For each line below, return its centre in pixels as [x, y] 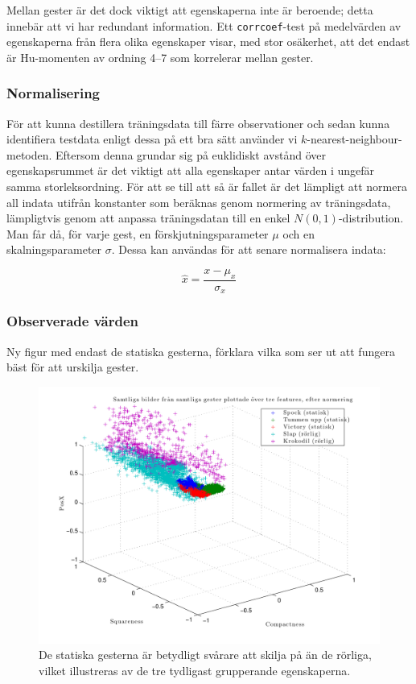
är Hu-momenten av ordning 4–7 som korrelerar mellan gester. [160, 57]
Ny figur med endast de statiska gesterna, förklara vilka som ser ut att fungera [201, 351]
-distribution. [371, 218]
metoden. [29, 154]
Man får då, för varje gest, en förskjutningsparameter [138, 233]
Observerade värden [72, 321]
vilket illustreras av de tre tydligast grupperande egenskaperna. [195, 670]
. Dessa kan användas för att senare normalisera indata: [249, 249]
